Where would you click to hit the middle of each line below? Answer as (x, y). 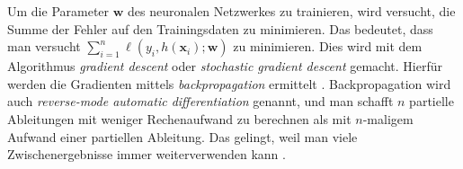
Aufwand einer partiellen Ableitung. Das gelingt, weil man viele (183, 136)
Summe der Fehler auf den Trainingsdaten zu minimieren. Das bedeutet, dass (220, 28)
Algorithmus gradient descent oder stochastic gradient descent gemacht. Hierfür (225, 66)
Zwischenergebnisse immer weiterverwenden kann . (147, 154)
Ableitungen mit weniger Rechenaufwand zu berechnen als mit (179, 118)
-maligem (388, 118)
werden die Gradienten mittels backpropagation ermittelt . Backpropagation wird (229, 83)
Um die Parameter (58, 11)
